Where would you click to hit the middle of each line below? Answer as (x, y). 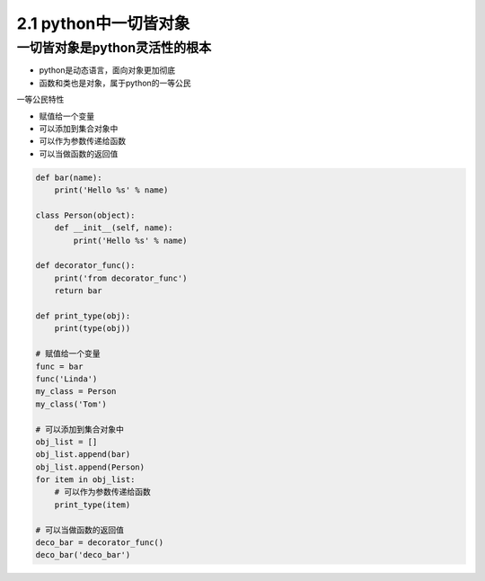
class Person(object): (85, 215)
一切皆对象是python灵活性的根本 (114, 48)
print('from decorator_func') (121, 278)
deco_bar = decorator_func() (100, 543)
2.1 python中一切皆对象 (103, 23)
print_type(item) (93, 505)
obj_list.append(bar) (83, 455)
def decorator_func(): (85, 266)
